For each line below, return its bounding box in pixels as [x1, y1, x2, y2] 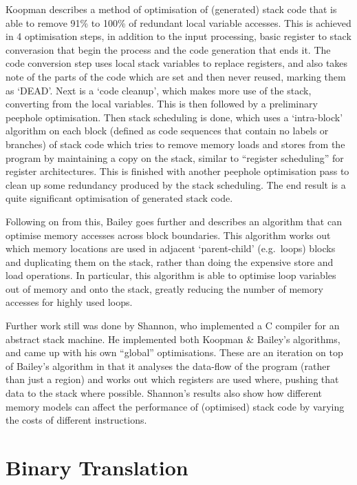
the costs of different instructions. [6, 413, 147, 427]
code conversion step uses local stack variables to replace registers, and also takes [6, 56, 348, 70]
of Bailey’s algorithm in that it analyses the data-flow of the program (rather [6, 358, 330, 373]
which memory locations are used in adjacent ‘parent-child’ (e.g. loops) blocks [6, 241, 336, 256]
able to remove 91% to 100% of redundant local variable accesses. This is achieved [6, 15, 351, 30]
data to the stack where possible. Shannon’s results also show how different [6, 386, 322, 400]
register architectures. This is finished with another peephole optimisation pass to [6, 164, 349, 178]
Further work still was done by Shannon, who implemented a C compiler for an [6, 318, 340, 333]
